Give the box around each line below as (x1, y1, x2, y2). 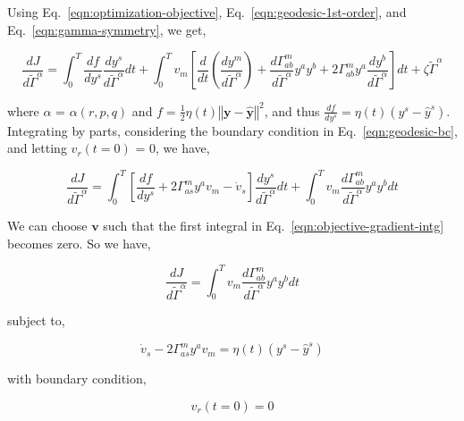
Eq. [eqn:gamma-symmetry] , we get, (7, 20, 207, 38)
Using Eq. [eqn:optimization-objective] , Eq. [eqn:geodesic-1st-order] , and (7, 3, 407, 21)
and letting (7, 139, 67, 157)
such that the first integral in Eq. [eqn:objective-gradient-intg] (103, 216, 444, 234)
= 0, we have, (135, 139, 210, 157)
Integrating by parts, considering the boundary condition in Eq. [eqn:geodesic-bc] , (7, 121, 458, 139)
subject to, (7, 311, 65, 330)
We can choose (7, 216, 88, 234)
